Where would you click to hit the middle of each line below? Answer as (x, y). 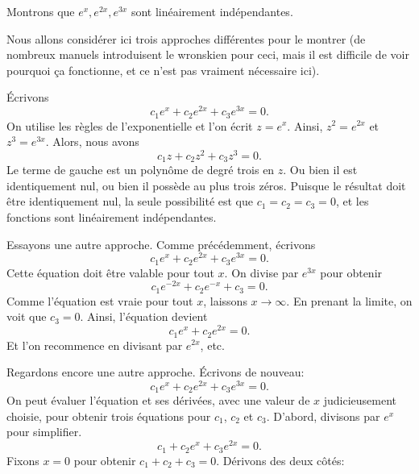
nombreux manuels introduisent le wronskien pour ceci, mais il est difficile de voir (208, 54)
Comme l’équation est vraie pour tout (100, 300)
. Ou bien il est (320, 170)
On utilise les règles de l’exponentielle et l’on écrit (130, 125)
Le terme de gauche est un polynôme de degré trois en (141, 170)
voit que (27, 316)
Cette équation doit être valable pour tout (110, 272)
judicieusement (360, 400)
